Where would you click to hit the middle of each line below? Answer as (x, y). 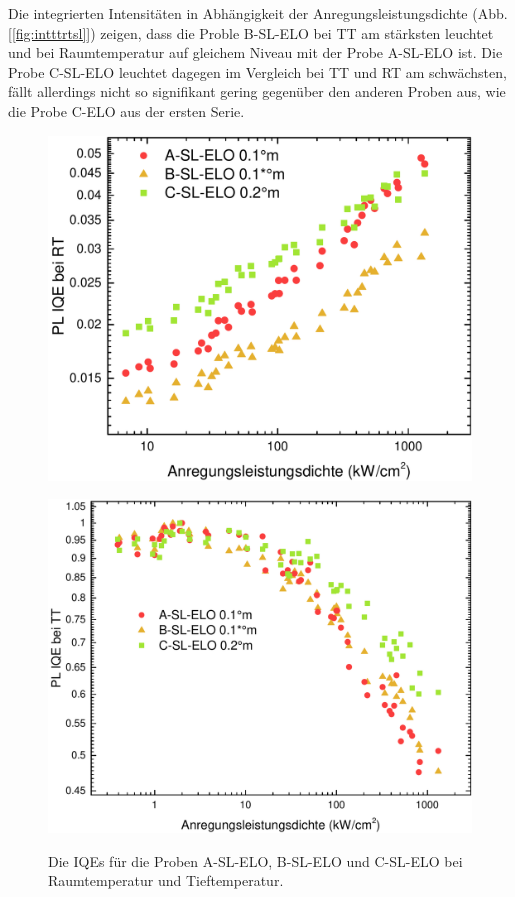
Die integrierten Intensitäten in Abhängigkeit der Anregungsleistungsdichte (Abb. (258, 13)
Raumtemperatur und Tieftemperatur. (166, 880)
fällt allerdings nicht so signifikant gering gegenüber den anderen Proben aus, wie (257, 91)
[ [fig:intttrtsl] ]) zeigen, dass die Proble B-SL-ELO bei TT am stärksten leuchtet (251, 32)
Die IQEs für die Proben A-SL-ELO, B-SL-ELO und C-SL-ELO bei (255, 860)
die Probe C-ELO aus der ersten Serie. (126, 110)
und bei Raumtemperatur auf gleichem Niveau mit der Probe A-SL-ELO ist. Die (255, 52)
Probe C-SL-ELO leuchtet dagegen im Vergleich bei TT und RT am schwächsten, (257, 71)
